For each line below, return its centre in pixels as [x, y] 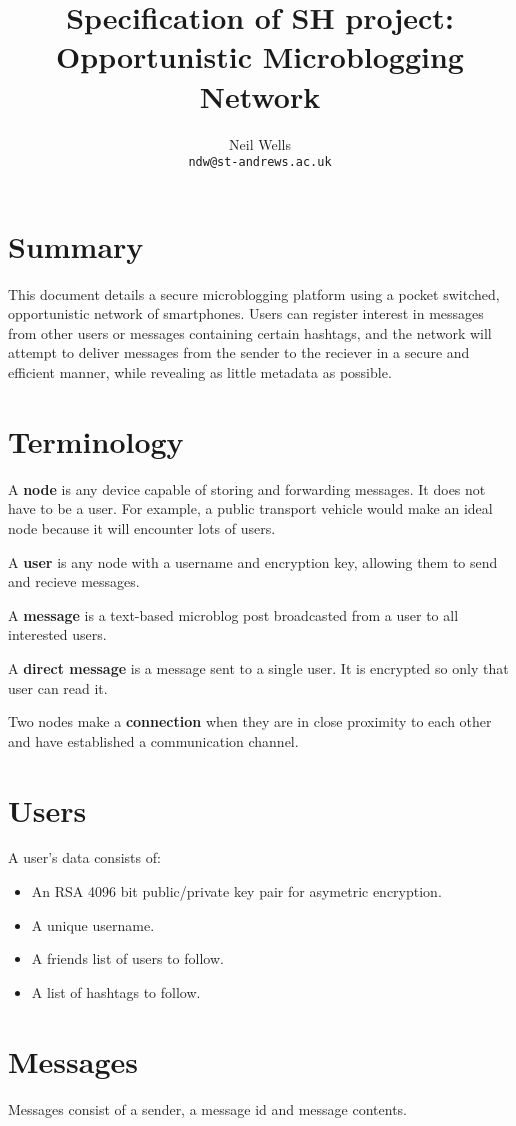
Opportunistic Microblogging [260, 56]
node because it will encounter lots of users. [142, 527]
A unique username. [93, 924]
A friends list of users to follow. [127, 958]
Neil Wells [260, 143]
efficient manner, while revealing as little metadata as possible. [200, 372]
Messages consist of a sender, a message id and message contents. [207, 1108]
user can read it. [58, 687]
